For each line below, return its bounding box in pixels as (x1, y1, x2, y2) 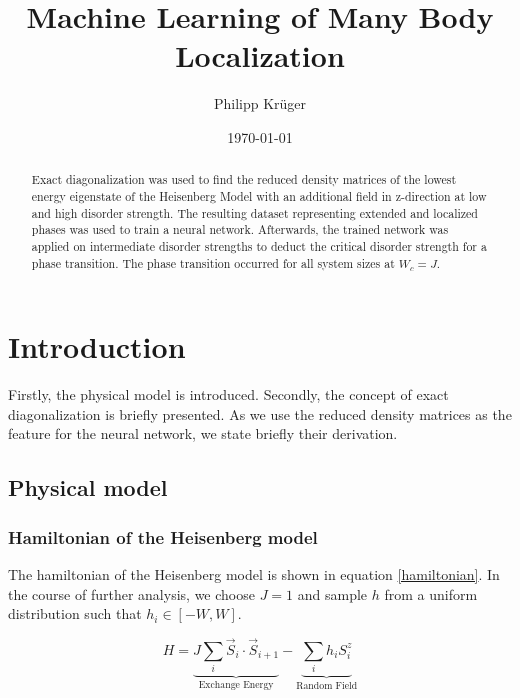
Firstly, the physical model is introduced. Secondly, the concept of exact (8, 384, 449, 405)
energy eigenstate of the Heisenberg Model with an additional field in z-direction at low (31, 187, 487, 204)
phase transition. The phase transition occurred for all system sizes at (31, 254, 395, 271)
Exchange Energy (198, 680, 274, 691)
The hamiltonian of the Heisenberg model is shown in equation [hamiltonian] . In (8, 563, 500, 584)
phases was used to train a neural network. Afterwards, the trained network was (31, 221, 449, 238)
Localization (175, 35, 345, 76)
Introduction (8, 326, 186, 367)
